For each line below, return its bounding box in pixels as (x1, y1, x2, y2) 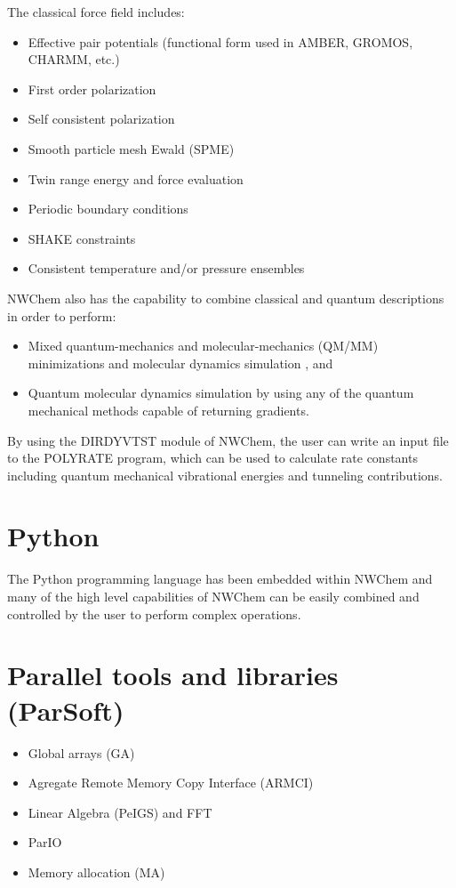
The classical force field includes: (7, 3, 185, 20)
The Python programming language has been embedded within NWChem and (7, 569, 433, 588)
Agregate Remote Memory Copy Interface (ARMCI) (28, 773, 314, 792)
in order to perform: (7, 306, 116, 325)
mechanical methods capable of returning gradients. (28, 400, 309, 419)
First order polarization (28, 79, 156, 98)
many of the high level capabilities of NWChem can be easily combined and (7, 587, 420, 605)
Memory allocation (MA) (28, 862, 165, 881)
